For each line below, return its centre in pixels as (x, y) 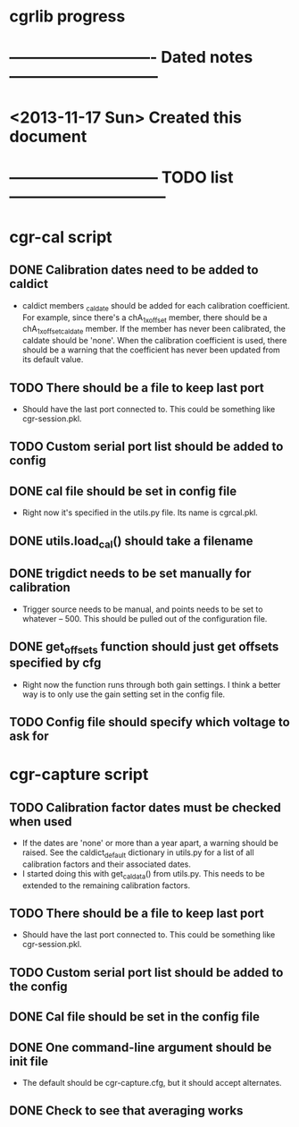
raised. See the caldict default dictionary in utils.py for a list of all (138, 853)
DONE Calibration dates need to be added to (134, 270)
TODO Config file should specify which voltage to (149, 722)
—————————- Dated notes (131, 58)
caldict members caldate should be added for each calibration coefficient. (156, 306)
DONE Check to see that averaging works (126, 1111)
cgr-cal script (61, 237)
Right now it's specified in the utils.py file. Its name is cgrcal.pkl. (140, 513)
